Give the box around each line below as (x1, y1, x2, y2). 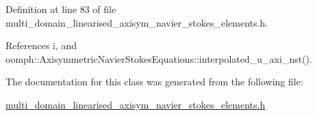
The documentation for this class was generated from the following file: (5, 74, 303, 89)
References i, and (5, 38, 77, 53)
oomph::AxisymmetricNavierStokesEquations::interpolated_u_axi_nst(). (5, 51, 312, 66)
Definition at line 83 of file (5, 2, 116, 16)
